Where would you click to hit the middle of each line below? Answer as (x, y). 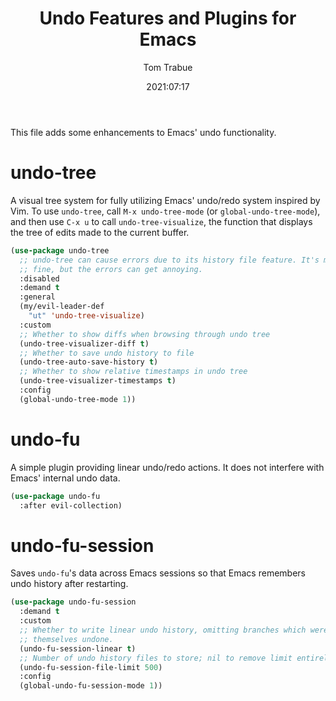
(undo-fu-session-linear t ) (78, 648)
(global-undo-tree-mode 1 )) (78, 399)
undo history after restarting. (69, 584)
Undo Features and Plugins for (168, 18)
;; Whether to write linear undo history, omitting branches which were (174, 630)
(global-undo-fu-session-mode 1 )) (91, 686)
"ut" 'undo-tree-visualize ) (86, 316)
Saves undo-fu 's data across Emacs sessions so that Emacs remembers (158, 573)
